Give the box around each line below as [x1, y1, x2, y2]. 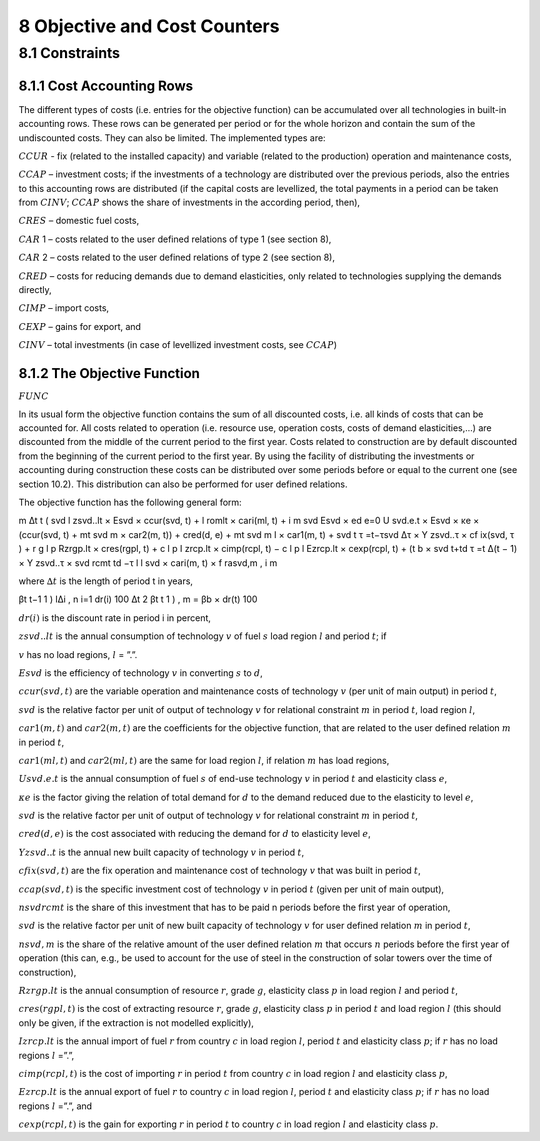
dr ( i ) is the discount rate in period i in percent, [18, 611, 212, 624]
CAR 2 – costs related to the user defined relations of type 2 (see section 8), [18, 251, 335, 264]
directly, [18, 284, 52, 296]
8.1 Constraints [18, 44, 120, 62]
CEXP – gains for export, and [18, 320, 142, 332]
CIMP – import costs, [18, 302, 110, 314]
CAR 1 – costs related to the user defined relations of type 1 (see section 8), [18, 233, 332, 245]
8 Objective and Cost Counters [18, 15, 280, 37]
